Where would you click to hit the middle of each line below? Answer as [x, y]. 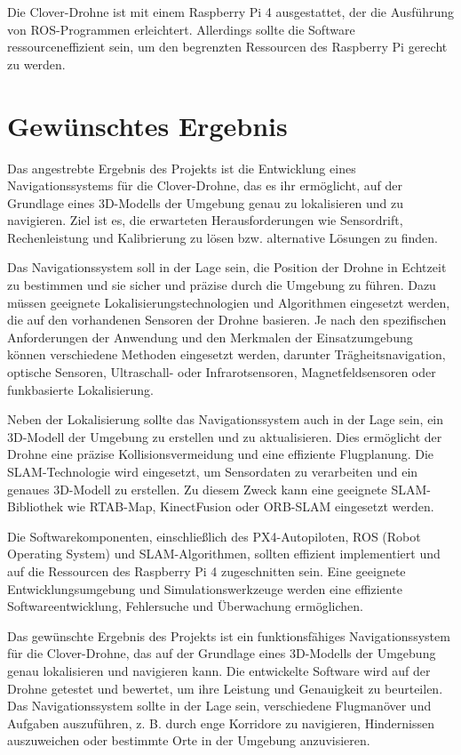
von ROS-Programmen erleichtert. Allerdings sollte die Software [181, 29]
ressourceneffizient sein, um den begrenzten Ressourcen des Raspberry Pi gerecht [227, 47]
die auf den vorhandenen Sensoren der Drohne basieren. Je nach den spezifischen [227, 320]
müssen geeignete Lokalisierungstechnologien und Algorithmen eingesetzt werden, [229, 302]
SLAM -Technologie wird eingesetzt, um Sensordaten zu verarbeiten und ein [213, 471]
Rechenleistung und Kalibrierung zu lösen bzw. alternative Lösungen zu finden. [223, 237]
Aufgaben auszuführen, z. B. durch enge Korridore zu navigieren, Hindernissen [221, 723]
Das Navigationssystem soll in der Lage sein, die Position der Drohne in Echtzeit [227, 267]
